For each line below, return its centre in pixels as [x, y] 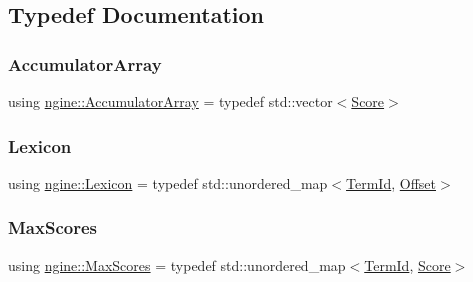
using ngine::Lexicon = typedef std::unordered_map [168, 182]
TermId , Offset [391, 182]
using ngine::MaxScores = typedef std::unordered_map [177, 264]
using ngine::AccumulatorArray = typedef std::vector [170, 101]
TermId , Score [407, 264]
